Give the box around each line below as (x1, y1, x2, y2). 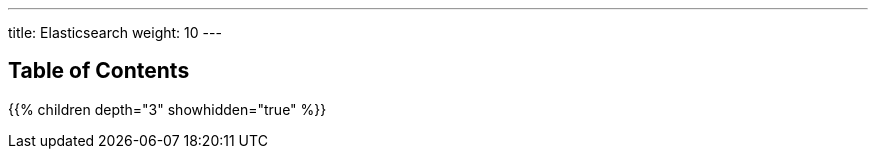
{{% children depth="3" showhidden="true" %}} (8, 100, 327, 118)
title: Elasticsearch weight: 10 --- (8, 24, 222, 41)
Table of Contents (8, 58, 190, 84)
